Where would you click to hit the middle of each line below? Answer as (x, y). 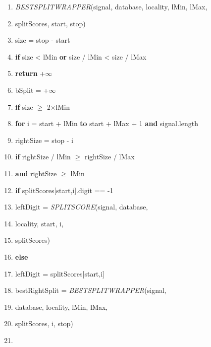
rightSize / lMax (109, 157)
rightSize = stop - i (44, 140)
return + (30, 73)
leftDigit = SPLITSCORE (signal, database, (81, 207)
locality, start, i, (39, 223)
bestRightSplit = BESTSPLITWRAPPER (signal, (91, 290)
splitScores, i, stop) (44, 323)
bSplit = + (32, 90)
